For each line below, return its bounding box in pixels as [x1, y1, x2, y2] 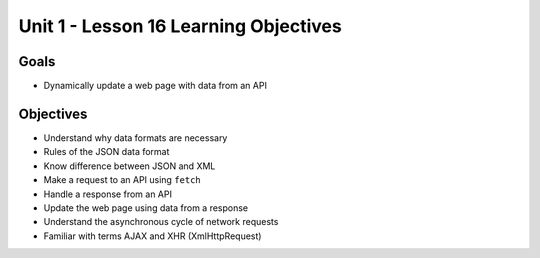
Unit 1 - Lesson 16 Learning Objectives [18, 15, 342, 37]
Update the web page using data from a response [43, 201, 249, 214]
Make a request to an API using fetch [43, 174, 202, 186]
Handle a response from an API [43, 188, 172, 200]
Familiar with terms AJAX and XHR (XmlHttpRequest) [43, 230, 262, 242]
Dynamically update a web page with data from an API [43, 80, 267, 92]
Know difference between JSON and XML [43, 160, 216, 172]
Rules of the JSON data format [43, 146, 170, 158]
